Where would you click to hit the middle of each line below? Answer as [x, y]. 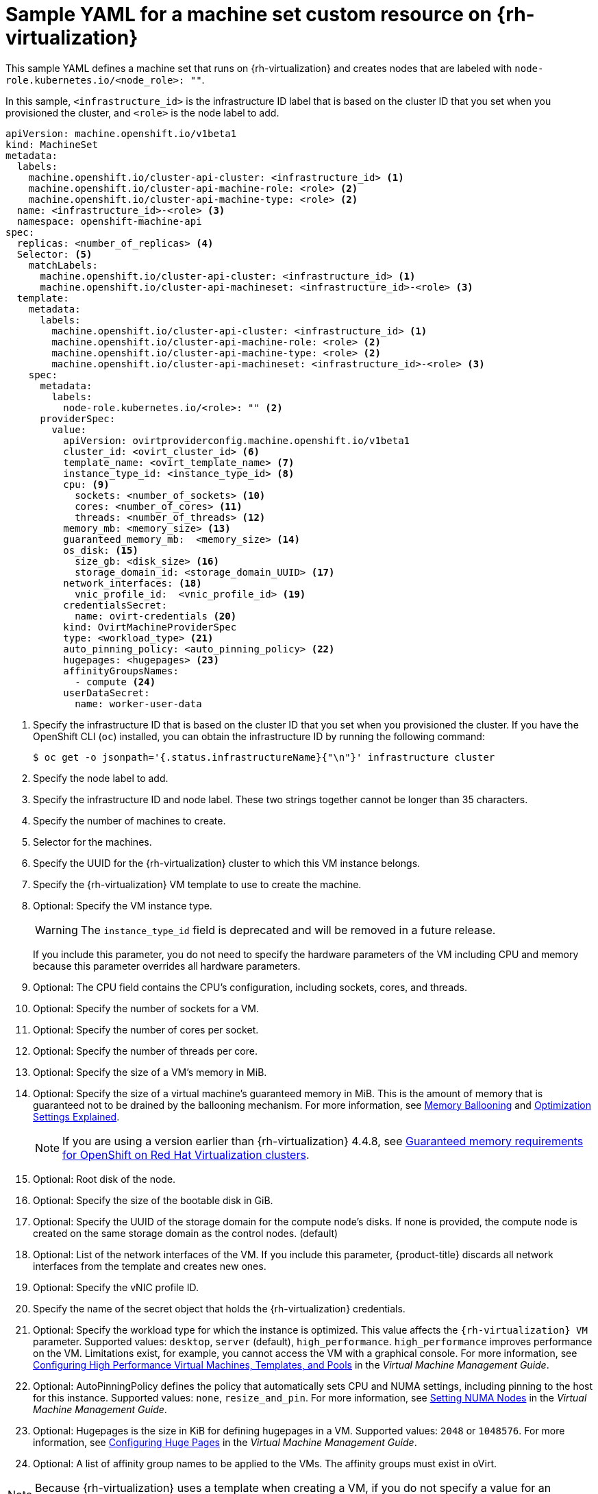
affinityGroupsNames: [121, 671]
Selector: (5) [54, 254]
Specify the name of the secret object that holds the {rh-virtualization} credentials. [219, 1308]
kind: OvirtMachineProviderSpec [150, 627]
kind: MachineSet [52, 144]
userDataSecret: [107, 693]
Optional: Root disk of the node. [104, 1179]
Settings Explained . [76, 1116]
